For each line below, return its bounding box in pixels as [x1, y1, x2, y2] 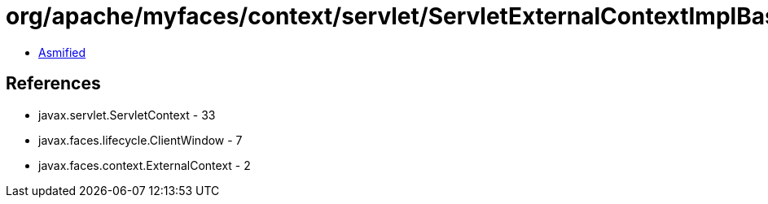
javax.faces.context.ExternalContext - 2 [38, 158, 251, 172]
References [6, 73, 101, 94]
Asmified [38, 45, 86, 59]
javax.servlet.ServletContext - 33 [38, 107, 216, 122]
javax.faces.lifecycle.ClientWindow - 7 [38, 132, 243, 147]
